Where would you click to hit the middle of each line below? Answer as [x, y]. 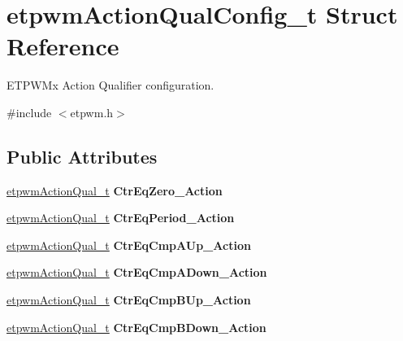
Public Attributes [82, 156]
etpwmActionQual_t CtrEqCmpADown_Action [137, 272]
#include [29, 112]
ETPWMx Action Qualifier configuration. [110, 85]
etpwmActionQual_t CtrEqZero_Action [115, 190]
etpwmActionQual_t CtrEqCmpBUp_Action [129, 300]
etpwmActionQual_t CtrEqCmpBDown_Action [136, 327]
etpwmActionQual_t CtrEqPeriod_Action [121, 218]
